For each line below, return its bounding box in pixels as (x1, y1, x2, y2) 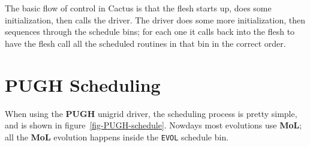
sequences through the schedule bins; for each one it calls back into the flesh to (5, 25, 295, 38)
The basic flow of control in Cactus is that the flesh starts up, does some (5, 2, 272, 14)
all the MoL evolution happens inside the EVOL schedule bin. (5, 130, 229, 143)
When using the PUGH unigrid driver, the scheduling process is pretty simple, (5, 107, 297, 119)
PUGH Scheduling (5, 72, 161, 97)
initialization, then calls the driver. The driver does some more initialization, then (5, 13, 305, 26)
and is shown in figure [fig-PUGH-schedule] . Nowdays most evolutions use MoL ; (5, 119, 302, 131)
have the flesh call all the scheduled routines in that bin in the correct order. (5, 37, 286, 49)
